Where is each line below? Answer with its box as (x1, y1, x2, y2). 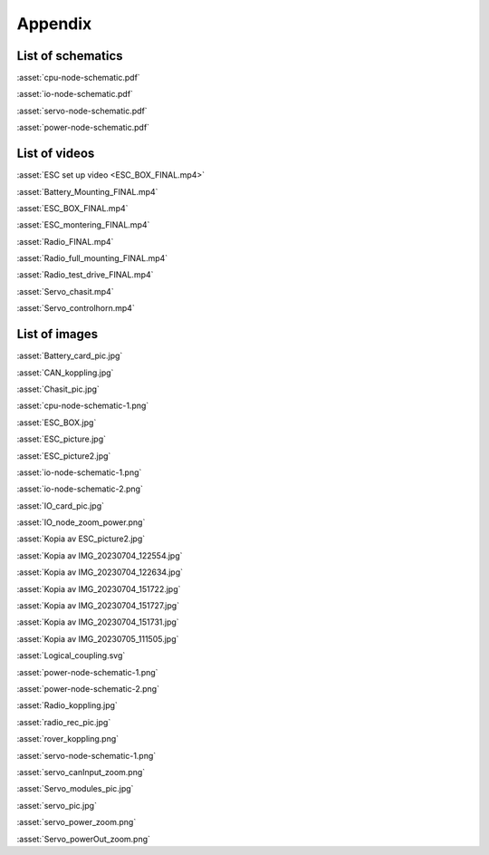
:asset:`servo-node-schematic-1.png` (16, 750, 157, 761)
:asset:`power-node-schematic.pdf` (16, 122, 149, 133)
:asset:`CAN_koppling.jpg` (16, 367, 114, 378)
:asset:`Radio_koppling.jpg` (16, 700, 118, 711)
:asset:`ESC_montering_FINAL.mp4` (16, 219, 150, 230)
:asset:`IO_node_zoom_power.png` (16, 517, 146, 528)
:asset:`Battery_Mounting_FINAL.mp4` (16, 186, 158, 197)
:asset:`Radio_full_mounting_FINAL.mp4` (16, 253, 168, 264)
